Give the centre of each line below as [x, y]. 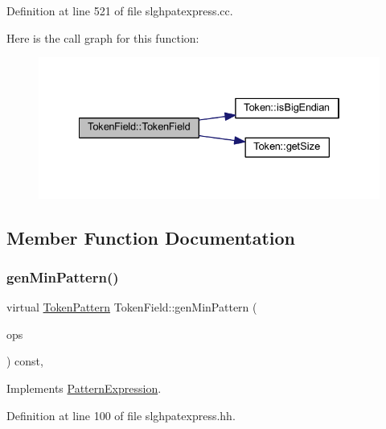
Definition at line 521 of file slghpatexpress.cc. [120, 10]
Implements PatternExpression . [84, 388]
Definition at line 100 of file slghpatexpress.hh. [121, 415]
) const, [25, 361]
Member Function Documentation [151, 237]
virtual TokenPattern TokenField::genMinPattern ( [132, 307]
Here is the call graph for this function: [103, 37]
